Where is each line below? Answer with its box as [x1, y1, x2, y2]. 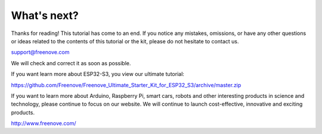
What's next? [11, 9, 79, 22]
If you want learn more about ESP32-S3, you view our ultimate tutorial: [11, 71, 185, 78]
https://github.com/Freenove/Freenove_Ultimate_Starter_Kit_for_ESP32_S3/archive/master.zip [11, 81, 241, 88]
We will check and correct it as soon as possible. [11, 59, 131, 66]
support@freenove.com [11, 49, 70, 56]
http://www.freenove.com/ [11, 120, 76, 127]
